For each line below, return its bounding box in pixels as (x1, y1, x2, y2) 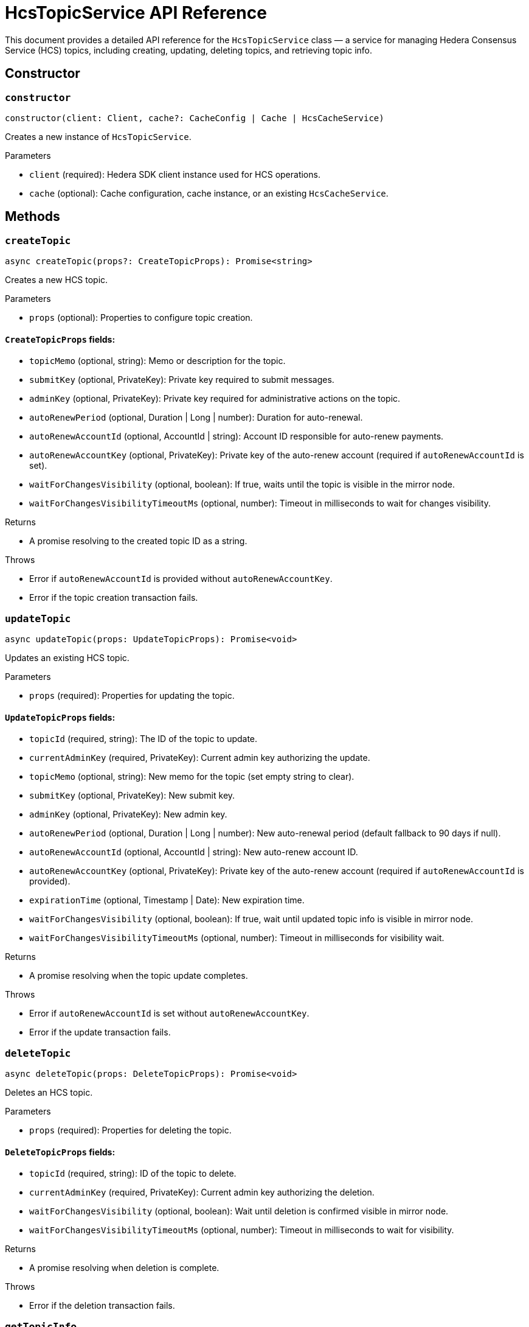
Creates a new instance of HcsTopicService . (5, 131, 192, 142)
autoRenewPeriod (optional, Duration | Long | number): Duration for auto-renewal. (29, 412, 363, 423)
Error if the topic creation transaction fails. (29, 592, 198, 603)
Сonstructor (5, 66, 80, 82)
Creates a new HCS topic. (5, 275, 108, 285)
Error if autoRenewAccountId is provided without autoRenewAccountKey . (29, 573, 333, 584)
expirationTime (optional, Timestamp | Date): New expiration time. (29, 895, 305, 906)
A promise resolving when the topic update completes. (29, 970, 248, 981)
